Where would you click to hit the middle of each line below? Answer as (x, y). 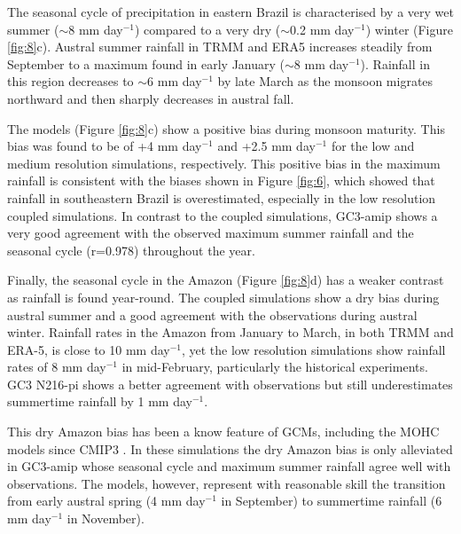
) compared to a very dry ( (208, 29)
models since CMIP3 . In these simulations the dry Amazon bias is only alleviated (230, 448)
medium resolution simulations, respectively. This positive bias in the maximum (224, 163)
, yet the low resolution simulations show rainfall (313, 349)
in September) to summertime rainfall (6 (332, 501)
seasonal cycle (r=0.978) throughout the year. (131, 250)
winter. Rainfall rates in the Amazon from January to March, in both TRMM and (230, 332)
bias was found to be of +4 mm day (105, 146)
